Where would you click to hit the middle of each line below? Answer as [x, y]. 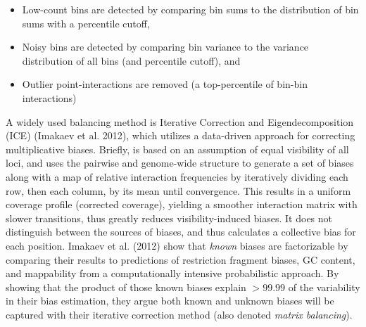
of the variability [324, 287]
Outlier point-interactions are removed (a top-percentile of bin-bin [165, 84]
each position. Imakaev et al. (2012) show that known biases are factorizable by [177, 245]
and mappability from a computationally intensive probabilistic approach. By [172, 273]
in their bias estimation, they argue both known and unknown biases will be [170, 301]
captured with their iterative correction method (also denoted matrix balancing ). [179, 314]
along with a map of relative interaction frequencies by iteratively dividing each [177, 176]
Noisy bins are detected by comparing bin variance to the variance [165, 47]
